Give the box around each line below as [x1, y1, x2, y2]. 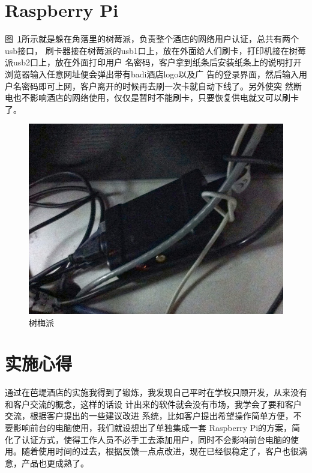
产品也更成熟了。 [21, 456, 89, 469]
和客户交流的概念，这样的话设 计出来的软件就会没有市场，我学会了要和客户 [5, 397, 302, 410]
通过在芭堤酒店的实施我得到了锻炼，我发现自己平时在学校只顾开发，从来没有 [5, 386, 307, 399]
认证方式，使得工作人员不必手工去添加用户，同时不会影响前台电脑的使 [21, 433, 299, 445]
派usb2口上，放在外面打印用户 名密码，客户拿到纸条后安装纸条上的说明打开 [5, 56, 302, 68]
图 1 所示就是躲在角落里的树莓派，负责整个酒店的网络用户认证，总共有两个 [5, 32, 299, 45]
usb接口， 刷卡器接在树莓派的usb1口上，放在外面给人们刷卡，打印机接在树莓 [5, 44, 306, 56]
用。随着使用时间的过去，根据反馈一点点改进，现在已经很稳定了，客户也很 [5, 445, 299, 457]
